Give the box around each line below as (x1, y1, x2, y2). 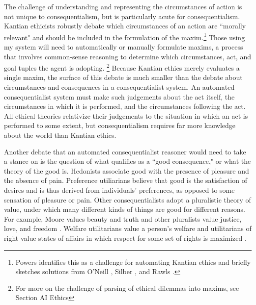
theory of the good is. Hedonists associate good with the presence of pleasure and (4, 165, 249, 176)
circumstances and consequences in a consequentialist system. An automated (4, 82, 235, 92)
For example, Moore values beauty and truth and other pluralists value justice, (4, 213, 242, 224)
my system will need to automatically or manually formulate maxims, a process (4, 42, 243, 52)
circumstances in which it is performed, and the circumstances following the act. (4, 101, 246, 111)
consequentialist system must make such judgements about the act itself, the (4, 91, 235, 102)
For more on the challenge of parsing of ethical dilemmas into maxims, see (15, 282, 239, 293)
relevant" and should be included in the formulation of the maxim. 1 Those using (4, 30, 245, 42)
